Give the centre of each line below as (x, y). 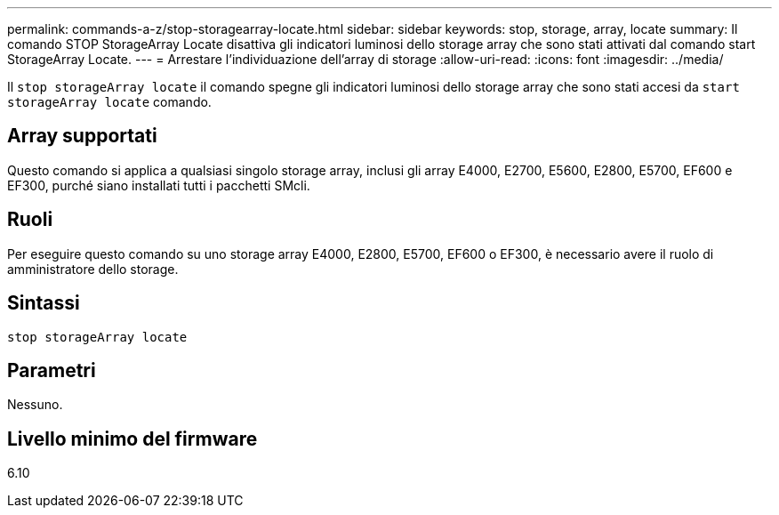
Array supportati (82, 136)
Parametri (52, 370)
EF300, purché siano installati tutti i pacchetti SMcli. (159, 185)
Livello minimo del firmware (133, 439)
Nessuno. (35, 405)
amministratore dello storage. (93, 269)
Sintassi (44, 303)
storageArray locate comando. (109, 102)
